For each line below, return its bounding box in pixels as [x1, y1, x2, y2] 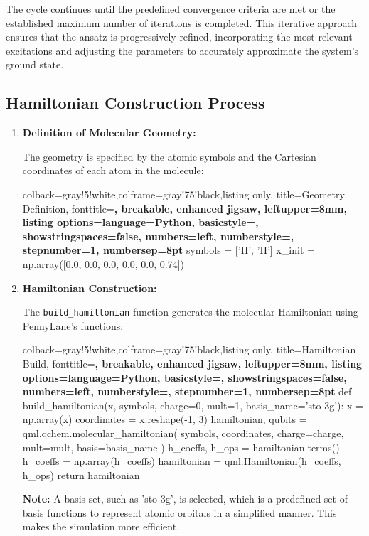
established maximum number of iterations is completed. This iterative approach [6, 15, 358, 30]
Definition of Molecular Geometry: [22, 125, 196, 140]
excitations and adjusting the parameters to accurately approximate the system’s [6, 43, 359, 58]
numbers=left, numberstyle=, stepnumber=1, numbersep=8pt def [22, 384, 352, 399]
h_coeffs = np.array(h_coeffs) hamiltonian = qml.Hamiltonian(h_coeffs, [22, 454, 341, 468]
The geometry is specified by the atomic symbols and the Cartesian [22, 149, 316, 164]
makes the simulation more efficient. [22, 519, 180, 534]
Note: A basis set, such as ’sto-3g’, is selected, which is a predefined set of [22, 491, 348, 506]
